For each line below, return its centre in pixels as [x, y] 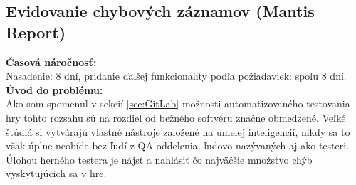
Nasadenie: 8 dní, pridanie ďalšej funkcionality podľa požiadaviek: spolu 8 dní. [176, 76]
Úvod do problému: [54, 89]
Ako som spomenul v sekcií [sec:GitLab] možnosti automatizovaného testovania [178, 104]
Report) [36, 32]
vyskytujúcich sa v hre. [56, 173]
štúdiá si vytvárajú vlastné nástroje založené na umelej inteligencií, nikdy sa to [178, 131]
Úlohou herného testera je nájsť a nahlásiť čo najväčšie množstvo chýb [159, 159]
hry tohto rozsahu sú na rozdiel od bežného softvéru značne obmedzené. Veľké [176, 117]
